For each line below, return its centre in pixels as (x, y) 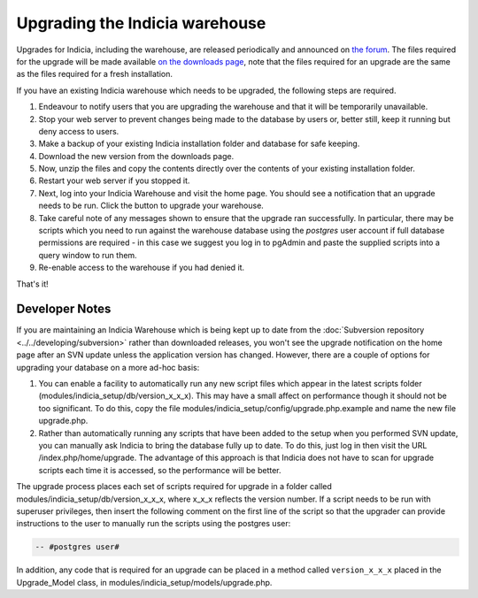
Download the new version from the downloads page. (136, 156)
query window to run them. (88, 255)
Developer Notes (64, 309)
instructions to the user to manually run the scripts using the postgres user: (154, 524)
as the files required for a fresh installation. (94, 74)
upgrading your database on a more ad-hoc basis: (108, 367)
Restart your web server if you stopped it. (114, 180)
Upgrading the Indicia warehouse (141, 23)
